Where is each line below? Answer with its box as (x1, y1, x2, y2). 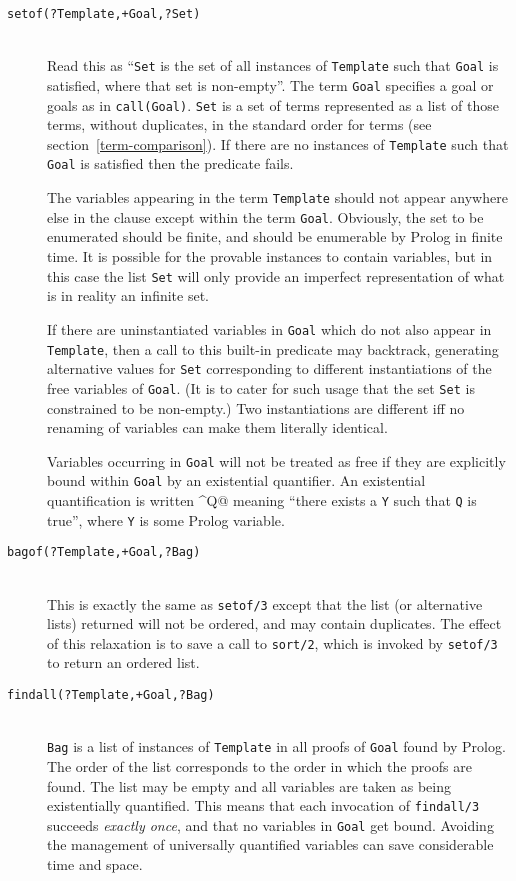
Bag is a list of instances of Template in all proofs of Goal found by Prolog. (47, 736, 506, 757)
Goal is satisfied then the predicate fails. (47, 153, 294, 174)
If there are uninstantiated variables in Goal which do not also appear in (47, 318, 492, 339)
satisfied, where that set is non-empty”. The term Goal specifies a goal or (47, 74, 494, 95)
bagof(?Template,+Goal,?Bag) (7, 545, 201, 560)
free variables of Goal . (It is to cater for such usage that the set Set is (47, 377, 475, 398)
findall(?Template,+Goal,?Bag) (7, 688, 215, 703)
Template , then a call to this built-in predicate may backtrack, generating (47, 338, 499, 359)
